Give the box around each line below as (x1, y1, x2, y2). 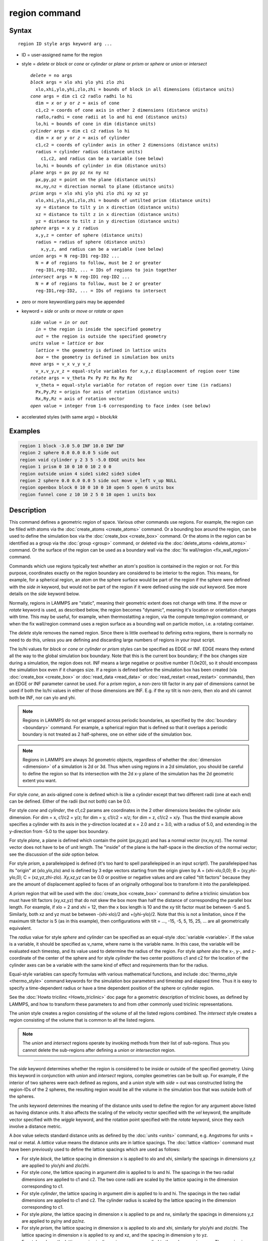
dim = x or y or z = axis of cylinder (35, 135, 130, 141)
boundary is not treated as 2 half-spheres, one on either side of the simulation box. (22, 731, 192, 737)
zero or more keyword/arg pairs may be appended (21, 299, 125, 305)
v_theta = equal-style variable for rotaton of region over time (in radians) (35, 382, 232, 388)
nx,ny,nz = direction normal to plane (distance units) (35, 184, 175, 189)
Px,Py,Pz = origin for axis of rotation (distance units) (35, 389, 180, 395)
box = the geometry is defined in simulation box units (35, 354, 175, 360)
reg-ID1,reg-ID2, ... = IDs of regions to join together (35, 267, 177, 273)
